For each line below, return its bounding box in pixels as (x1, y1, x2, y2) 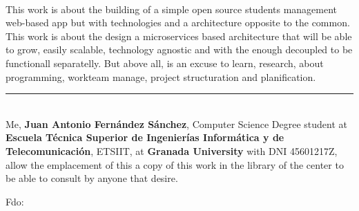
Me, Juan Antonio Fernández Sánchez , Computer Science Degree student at (6, 116, 347, 131)
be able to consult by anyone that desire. (6, 171, 178, 185)
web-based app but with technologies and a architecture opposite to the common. (6, 15, 350, 30)
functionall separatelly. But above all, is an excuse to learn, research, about (6, 55, 324, 70)
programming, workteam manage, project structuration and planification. (6, 69, 316, 84)
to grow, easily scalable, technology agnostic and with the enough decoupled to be (6, 42, 353, 57)
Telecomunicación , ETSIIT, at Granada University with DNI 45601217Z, (6, 143, 338, 158)
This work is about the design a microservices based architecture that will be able (6, 28, 352, 43)
